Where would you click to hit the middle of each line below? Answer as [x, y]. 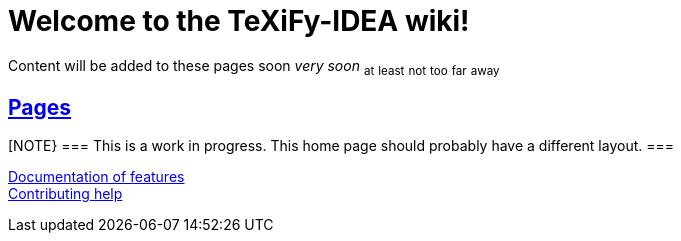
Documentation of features [96, 177]
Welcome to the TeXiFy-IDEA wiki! [239, 21]
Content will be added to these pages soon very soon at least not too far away [254, 67]
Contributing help [65, 194]
